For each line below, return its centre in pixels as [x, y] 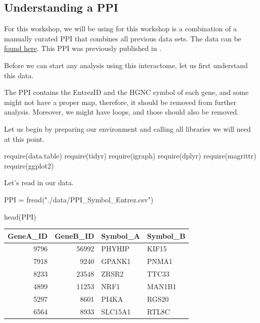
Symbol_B [166, 235]
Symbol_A [121, 235]
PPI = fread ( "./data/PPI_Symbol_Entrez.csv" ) [79, 199]
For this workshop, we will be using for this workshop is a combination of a [120, 29]
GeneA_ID [28, 235]
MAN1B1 [162, 286]
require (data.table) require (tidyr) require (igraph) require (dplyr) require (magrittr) [130, 156]
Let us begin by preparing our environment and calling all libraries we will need [127, 128]
